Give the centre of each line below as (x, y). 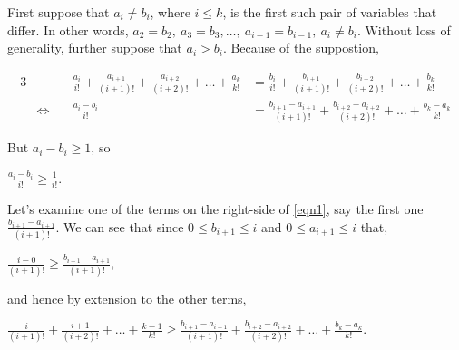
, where (170, 12)
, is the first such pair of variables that (330, 12)
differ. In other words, (68, 29)
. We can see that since (120, 226)
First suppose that (59, 12)
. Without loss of (404, 29)
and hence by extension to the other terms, (127, 298)
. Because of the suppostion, (301, 48)
